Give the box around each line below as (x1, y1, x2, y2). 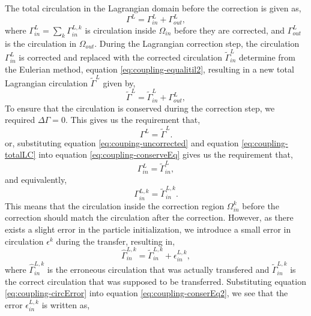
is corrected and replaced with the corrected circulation (19, 50, 222, 63)
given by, (103, 76, 136, 89)
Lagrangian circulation (5, 76, 88, 89)
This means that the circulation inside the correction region (5, 199, 225, 212)
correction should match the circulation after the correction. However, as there (5, 211, 294, 224)
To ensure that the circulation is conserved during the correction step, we (5, 101, 275, 114)
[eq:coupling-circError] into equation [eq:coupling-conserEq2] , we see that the (5, 287, 288, 299)
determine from (239, 50, 295, 63)
